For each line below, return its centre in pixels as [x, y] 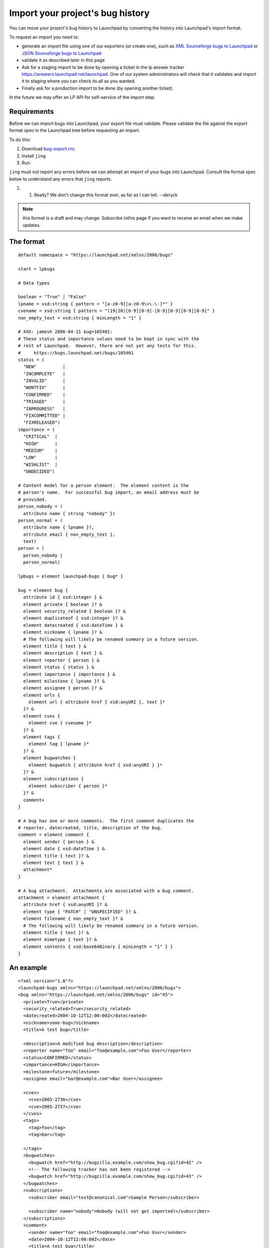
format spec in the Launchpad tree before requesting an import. [75, 130]
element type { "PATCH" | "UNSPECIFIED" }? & [80, 912]
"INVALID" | [44, 381]
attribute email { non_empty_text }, [69, 534]
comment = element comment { [54, 835]
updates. [32, 225]
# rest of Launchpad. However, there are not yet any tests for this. [107, 346]
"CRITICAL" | [40, 437]
